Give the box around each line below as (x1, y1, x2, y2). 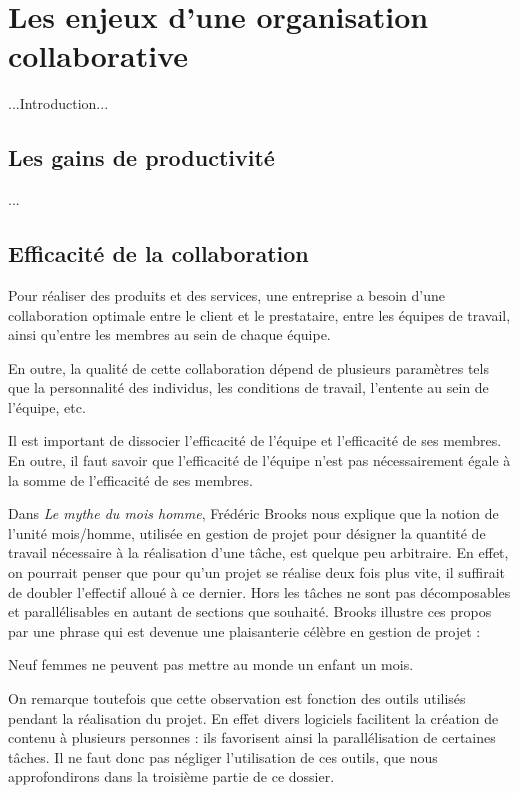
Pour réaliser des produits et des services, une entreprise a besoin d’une (8, 284, 446, 305)
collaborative (8, 35, 189, 76)
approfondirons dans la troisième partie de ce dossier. (8, 766, 335, 787)
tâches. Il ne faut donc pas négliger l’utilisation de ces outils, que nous (8, 746, 438, 767)
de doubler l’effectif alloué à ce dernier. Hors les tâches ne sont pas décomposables (8, 581, 511, 602)
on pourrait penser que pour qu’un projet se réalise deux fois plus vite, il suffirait (8, 562, 506, 583)
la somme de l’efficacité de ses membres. (8, 469, 253, 490)
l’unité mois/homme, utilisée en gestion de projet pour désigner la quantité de (8, 522, 486, 543)
